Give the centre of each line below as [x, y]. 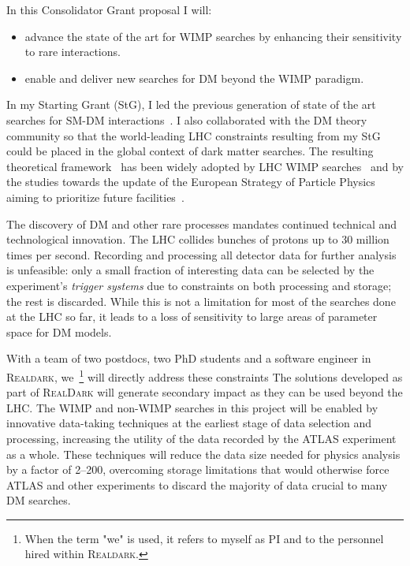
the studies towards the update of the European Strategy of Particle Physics [191, 182]
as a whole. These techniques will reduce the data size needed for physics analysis [203, 454]
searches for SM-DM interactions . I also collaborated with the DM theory [187, 119]
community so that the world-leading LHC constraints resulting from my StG [194, 135]
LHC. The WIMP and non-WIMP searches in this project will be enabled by [192, 407]
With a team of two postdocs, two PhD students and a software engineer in [189, 358]
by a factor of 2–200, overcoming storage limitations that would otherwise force [198, 469]
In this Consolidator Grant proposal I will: [109, 9]
